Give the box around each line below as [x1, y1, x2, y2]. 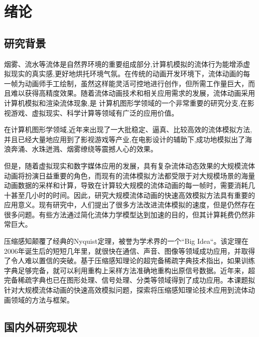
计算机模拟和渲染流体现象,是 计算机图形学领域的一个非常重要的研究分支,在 [4, 97, 248, 108]
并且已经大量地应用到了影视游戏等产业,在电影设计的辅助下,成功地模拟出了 [4, 134, 245, 144]
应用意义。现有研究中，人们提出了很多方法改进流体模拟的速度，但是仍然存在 [4, 199, 255, 210]
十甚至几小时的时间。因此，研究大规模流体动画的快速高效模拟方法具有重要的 [4, 189, 255, 200]
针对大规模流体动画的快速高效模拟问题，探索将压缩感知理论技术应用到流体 [4, 285, 248, 295]
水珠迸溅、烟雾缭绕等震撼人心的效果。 [31, 144, 157, 154]
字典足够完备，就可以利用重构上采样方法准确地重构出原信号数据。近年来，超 [4, 265, 255, 275]
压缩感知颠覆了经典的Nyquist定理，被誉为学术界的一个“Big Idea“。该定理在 [4, 236, 249, 246]
